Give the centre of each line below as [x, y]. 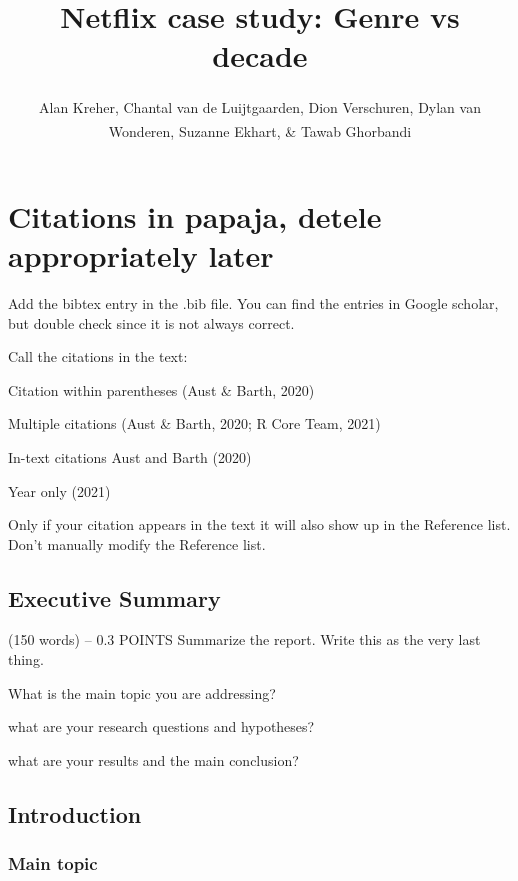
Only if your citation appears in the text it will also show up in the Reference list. [259, 524]
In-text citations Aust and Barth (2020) [130, 456]
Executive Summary [114, 597]
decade [260, 55]
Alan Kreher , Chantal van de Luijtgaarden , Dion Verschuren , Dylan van [260, 106]
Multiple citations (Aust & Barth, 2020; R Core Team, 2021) [194, 423]
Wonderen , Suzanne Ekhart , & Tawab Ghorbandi [260, 130]
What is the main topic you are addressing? [142, 692]
